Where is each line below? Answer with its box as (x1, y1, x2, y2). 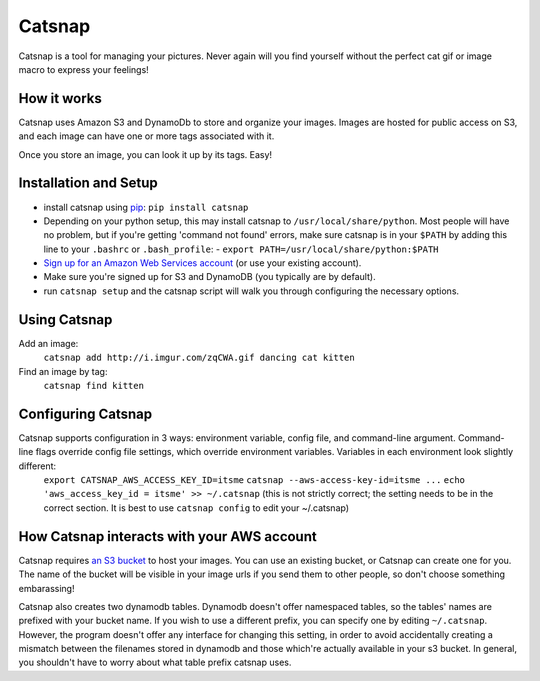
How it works (18, 90, 102, 107)
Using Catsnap (18, 311, 113, 328)
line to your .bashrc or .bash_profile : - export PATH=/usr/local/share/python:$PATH (43, 243, 439, 255)
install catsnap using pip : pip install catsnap (43, 201, 249, 213)
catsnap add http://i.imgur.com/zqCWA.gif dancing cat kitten (43, 352, 355, 364)
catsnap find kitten (43, 380, 145, 391)
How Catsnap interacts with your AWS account (18, 528, 317, 545)
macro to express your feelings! (18, 63, 149, 75)
